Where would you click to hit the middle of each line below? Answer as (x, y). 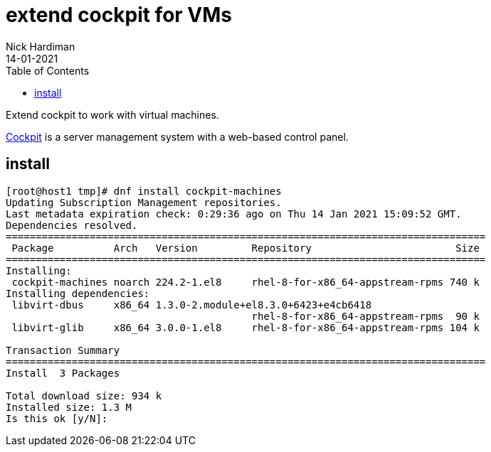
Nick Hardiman (41, 46)
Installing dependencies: (78, 293)
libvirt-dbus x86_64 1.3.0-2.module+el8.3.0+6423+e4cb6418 (192, 305)
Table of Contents (48, 70)
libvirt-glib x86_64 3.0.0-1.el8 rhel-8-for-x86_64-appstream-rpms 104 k (245, 327)
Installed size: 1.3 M (69, 407)
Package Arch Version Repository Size (245, 248)
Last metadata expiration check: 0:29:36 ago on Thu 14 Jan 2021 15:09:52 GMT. (234, 214)
